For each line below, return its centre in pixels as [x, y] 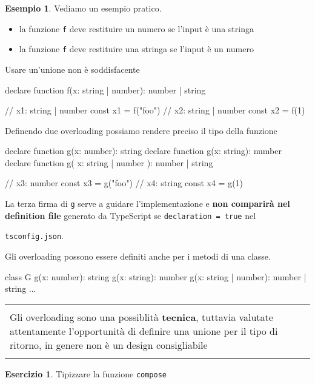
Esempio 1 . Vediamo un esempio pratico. [83, 8]
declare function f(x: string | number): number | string [105, 89]
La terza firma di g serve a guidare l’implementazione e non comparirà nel [148, 204]
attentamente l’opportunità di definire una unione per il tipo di [144, 331]
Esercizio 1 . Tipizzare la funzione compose [86, 373]
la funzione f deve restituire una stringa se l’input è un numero [136, 49]
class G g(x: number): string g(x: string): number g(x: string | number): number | [156, 276]
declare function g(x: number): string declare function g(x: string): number [144, 151]
